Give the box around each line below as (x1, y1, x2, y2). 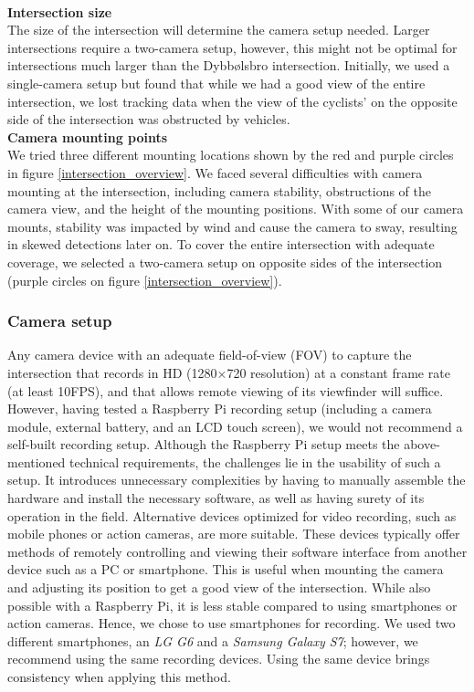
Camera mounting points (7, 127, 168, 146)
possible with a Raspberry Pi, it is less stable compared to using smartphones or (7, 595, 458, 614)
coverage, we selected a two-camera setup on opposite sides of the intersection (7, 252, 443, 271)
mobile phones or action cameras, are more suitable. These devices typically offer (7, 524, 460, 543)
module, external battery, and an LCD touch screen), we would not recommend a (7, 416, 463, 435)
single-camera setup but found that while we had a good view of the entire (7, 73, 426, 92)
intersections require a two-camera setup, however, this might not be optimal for (7, 37, 458, 57)
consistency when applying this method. (7, 667, 231, 686)
